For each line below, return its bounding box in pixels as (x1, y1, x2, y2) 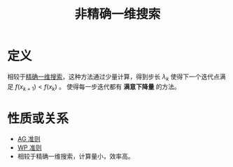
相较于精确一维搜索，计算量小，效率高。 (17, 152, 134, 161)
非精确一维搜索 (74, 6, 161, 22)
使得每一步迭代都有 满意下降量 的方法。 (66, 82, 181, 90)
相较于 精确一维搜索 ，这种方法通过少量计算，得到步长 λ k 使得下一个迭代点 (7, 72, 220, 82)
